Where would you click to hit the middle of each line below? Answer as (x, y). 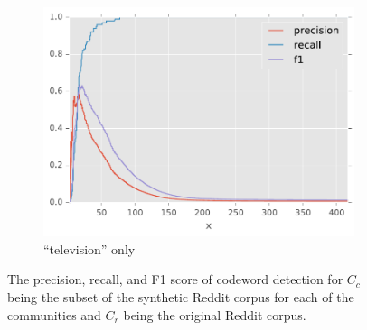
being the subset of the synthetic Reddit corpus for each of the (181, 297)
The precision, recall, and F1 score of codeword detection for (175, 279)
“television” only (89, 248)
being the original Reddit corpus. (215, 314)
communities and (54, 314)
